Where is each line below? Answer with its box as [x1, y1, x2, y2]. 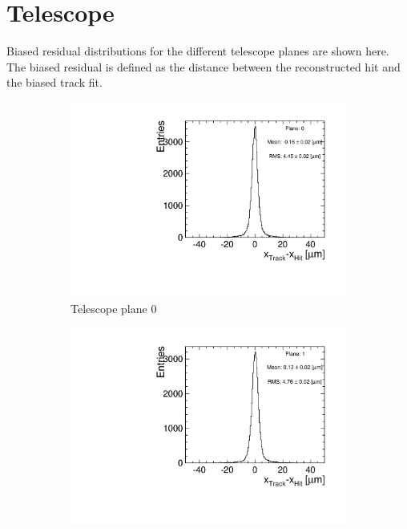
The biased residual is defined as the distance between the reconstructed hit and [6, 58, 401, 75]
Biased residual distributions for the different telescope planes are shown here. [6, 43, 389, 59]
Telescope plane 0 [71, 299, 157, 316]
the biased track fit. [6, 74, 103, 91]
